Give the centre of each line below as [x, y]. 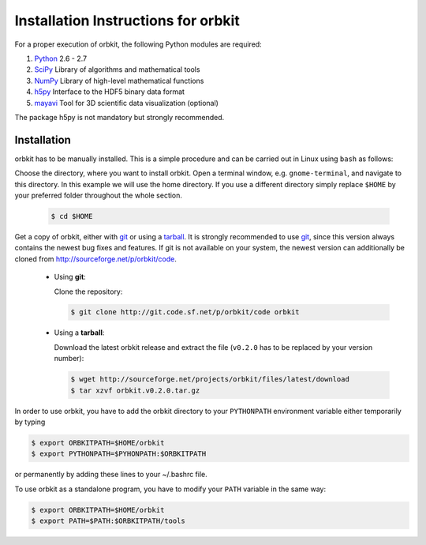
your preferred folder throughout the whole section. [99, 195]
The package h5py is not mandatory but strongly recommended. [120, 117]
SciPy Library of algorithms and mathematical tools [117, 70]
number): [69, 359]
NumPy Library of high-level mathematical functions [119, 81]
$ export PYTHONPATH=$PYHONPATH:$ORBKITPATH [119, 454]
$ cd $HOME [72, 216]
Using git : [70, 277]
